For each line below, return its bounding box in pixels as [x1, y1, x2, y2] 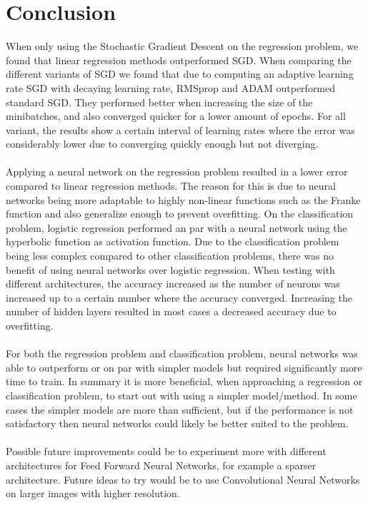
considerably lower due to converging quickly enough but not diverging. [6, 136, 319, 151]
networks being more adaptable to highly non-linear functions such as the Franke [6, 192, 361, 207]
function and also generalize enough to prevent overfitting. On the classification [6, 206, 354, 221]
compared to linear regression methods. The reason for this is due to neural [6, 178, 336, 193]
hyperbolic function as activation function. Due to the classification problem [6, 234, 339, 249]
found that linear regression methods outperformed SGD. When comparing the [6, 52, 352, 67]
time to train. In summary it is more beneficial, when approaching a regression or [6, 374, 363, 389]
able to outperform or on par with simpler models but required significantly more [6, 359, 362, 374]
